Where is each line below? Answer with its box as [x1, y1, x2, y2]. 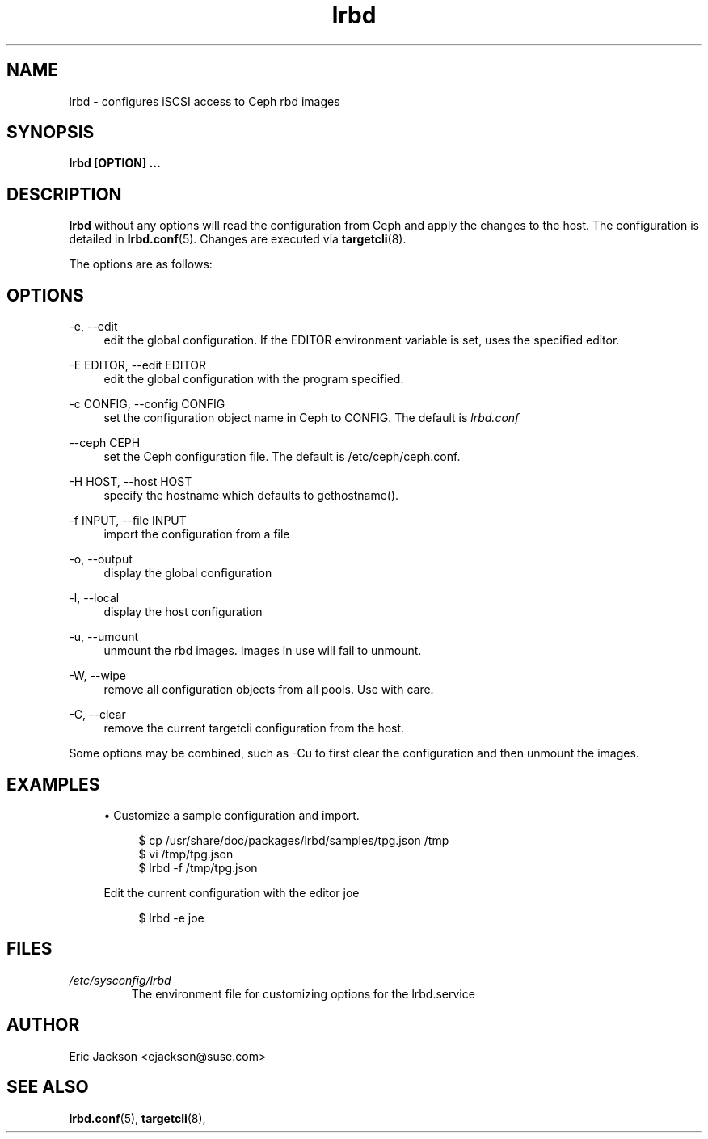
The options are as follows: [69, 257, 213, 272]
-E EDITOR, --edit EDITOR [69, 358, 206, 373]
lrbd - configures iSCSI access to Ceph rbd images [69, 94, 340, 108]
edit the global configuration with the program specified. [103, 372, 404, 386]
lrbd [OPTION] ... [69, 156, 161, 171]
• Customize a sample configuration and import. [103, 808, 360, 822]
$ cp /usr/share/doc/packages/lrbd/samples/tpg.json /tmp [138, 833, 449, 847]
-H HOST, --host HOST [69, 475, 192, 489]
